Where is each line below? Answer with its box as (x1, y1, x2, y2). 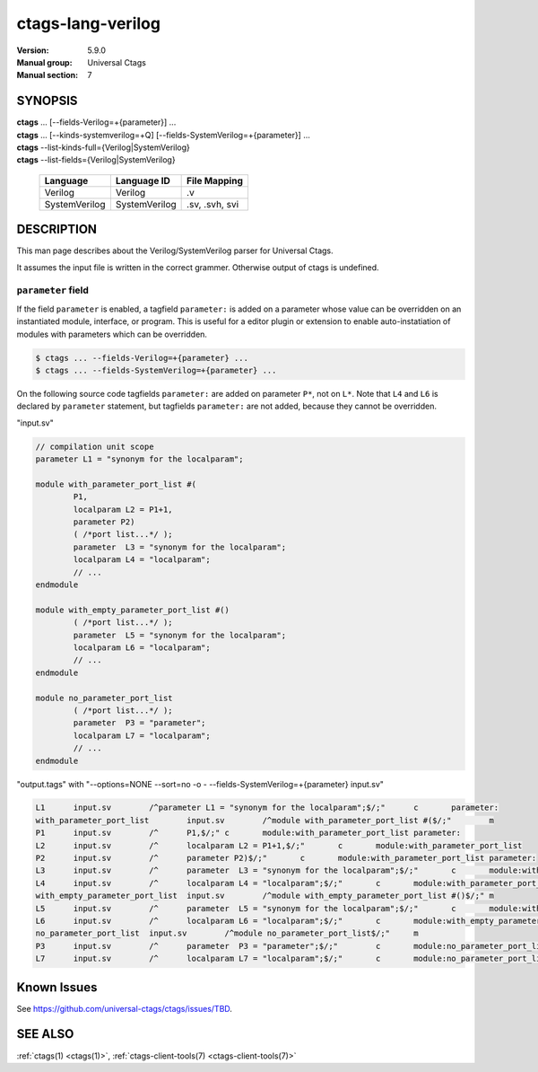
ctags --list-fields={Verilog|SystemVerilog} (16, 154, 176, 165)
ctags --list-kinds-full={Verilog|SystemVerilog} (16, 142, 190, 153)
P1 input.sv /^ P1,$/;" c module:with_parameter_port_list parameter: (35, 828, 462, 839)
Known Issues (16, 980, 98, 995)
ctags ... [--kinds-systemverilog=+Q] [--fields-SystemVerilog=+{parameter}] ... (16, 129, 311, 140)
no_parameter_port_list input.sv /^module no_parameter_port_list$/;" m (35, 928, 419, 938)
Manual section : (16, 70, 79, 81)
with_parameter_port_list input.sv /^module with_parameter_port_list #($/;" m (35, 815, 495, 825)
